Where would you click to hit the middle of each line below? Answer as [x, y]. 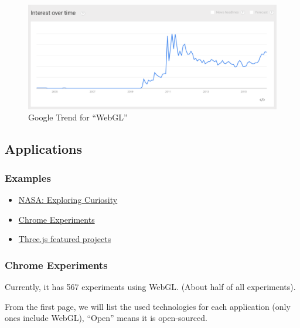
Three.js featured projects [65, 239]
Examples [28, 177]
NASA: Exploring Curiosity [68, 200]
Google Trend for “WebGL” [78, 117]
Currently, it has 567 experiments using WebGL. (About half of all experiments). [150, 287]
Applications [44, 149]
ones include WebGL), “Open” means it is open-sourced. [106, 318]
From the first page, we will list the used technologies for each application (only [148, 306]
